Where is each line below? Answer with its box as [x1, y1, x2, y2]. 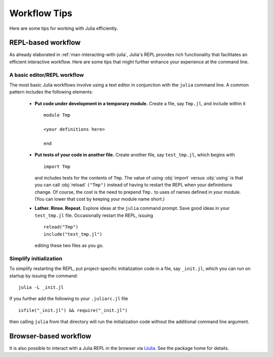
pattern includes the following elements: [9, 89, 93, 95]
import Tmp [43, 163, 71, 169]
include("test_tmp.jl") [43, 231, 103, 237]
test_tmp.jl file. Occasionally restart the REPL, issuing [34, 212, 154, 218]
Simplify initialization [9, 255, 63, 262]
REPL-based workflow [9, 38, 81, 47]
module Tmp [43, 112, 71, 118]
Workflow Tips [9, 8, 73, 19]
